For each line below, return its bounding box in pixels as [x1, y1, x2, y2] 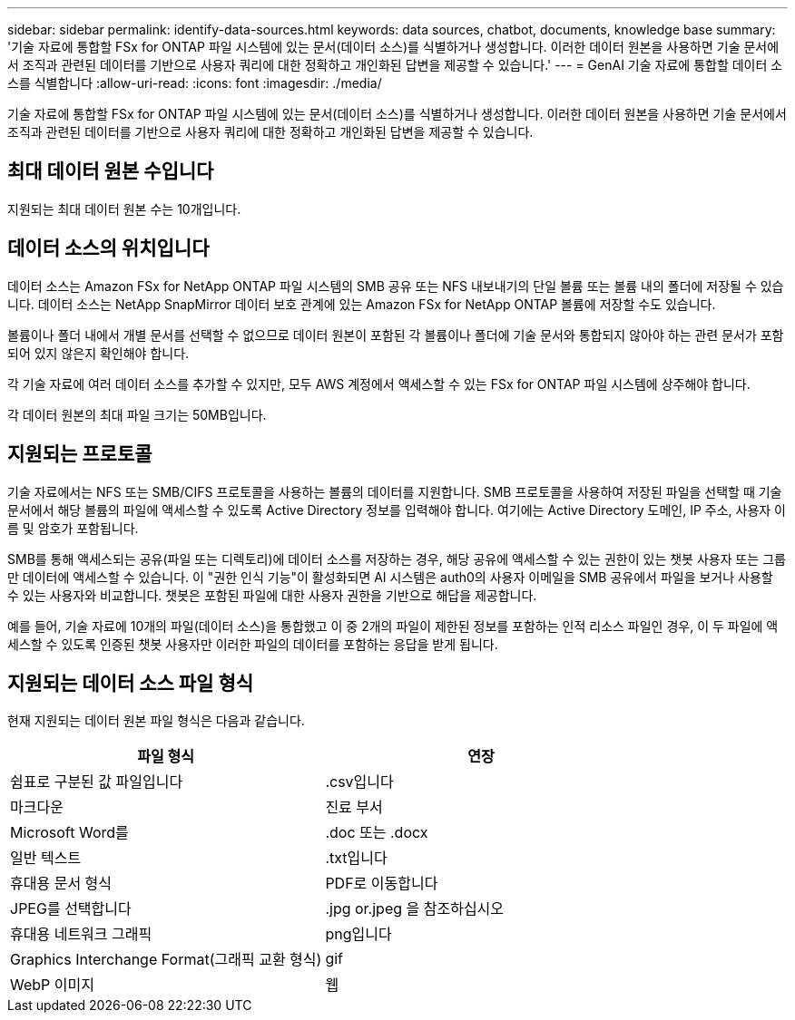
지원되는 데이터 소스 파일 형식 [7, 671, 254, 695]
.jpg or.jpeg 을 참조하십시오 [325, 899, 505, 918]
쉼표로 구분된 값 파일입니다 [10, 772, 183, 792]
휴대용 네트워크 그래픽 [10, 925, 152, 944]
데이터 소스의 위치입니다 [7, 237, 210, 260]
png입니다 [325, 925, 392, 944]
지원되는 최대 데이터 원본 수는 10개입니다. [7, 200, 241, 217]
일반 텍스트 [10, 849, 82, 868]
